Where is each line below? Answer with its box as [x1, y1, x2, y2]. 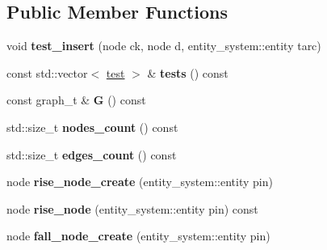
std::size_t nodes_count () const [6, 118, 178, 135]
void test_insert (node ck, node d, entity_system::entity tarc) [6, 37, 321, 54]
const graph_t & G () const [6, 91, 146, 108]
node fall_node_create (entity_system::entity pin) [6, 227, 270, 244]
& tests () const [147, 64, 228, 81]
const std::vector [6, 64, 88, 81]
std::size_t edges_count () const [6, 146, 177, 163]
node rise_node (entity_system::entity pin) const [6, 200, 258, 217]
